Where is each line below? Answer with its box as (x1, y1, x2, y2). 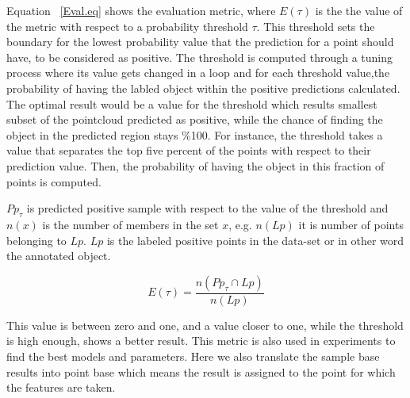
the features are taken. (6, 379, 116, 396)
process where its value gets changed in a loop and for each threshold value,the (6, 64, 390, 81)
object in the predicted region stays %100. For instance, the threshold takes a (6, 126, 383, 143)
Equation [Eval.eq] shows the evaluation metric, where (6, 2, 276, 18)
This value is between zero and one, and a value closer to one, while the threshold (6, 316, 404, 333)
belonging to (6, 232, 67, 248)
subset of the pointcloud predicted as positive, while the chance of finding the (6, 111, 383, 128)
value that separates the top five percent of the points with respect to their (6, 142, 371, 159)
